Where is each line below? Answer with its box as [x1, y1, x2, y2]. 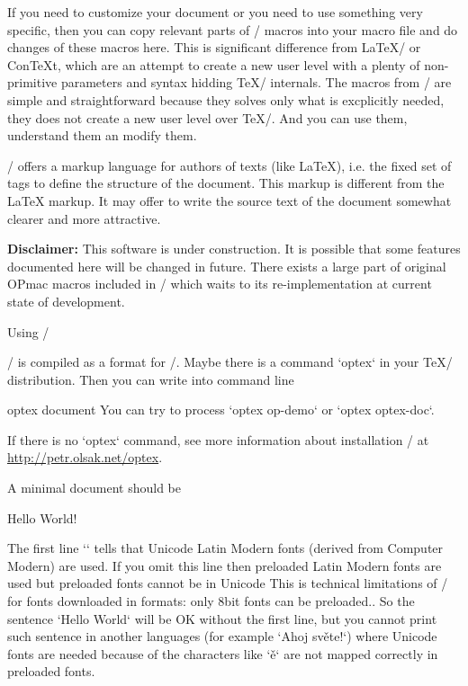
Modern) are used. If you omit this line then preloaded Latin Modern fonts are [7, 556, 442, 575]
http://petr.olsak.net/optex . [7, 448, 163, 467]
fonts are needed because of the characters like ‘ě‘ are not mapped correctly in [7, 644, 438, 663]
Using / [7, 322, 49, 341]
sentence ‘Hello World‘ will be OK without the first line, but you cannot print [7, 609, 437, 628]
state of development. [7, 291, 125, 310]
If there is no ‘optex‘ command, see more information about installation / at [7, 430, 429, 449]
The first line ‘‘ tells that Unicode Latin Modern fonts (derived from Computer [7, 539, 444, 557]
